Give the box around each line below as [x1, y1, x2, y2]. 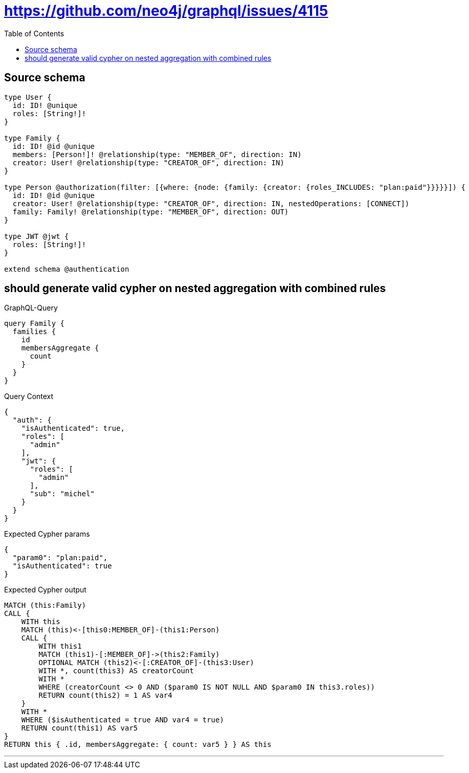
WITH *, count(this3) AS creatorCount [38, 667, 194, 675]
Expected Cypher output [4, 585, 86, 594]
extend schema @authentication [4, 264, 129, 273]
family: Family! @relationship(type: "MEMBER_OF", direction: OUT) [12, 207, 289, 216]
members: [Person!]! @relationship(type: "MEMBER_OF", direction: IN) [12, 150, 302, 159]
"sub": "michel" [30, 490, 95, 498]
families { [12, 327, 56, 336]
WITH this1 [38, 642, 82, 651]
